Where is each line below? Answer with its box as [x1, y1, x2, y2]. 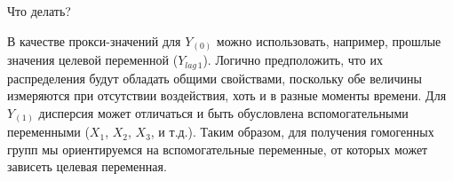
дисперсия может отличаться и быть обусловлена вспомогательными [38, 103, 409, 122]
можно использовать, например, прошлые [216, 31, 441, 50]
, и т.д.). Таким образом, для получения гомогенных [150, 122, 434, 141]
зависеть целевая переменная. [7, 157, 167, 176]
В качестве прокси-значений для [7, 31, 181, 50]
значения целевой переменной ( [7, 51, 179, 69]
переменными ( [7, 122, 90, 141]
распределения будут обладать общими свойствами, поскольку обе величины [7, 68, 422, 87]
